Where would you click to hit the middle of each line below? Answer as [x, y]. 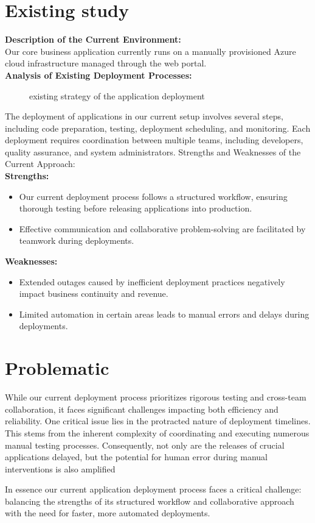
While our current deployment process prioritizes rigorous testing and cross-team [156, 397]
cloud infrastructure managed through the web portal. [106, 63]
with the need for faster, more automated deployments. [108, 513]
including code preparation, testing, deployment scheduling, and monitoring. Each [158, 128]
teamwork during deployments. [77, 240]
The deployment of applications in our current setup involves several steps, [144, 116]
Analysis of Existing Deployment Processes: [99, 75]
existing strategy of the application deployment [117, 95]
